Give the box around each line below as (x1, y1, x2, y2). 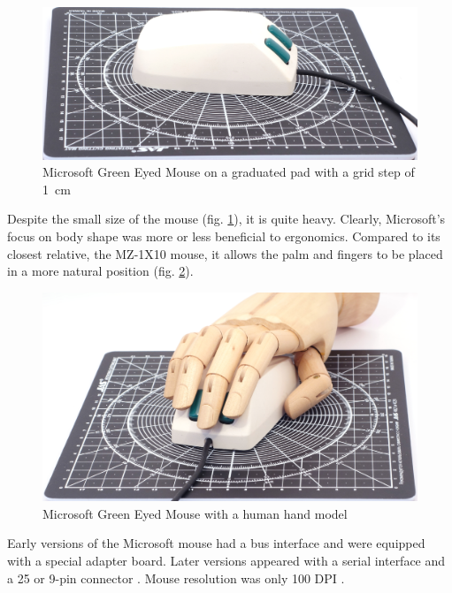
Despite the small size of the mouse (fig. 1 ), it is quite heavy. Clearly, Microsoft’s (7, 209, 446, 228)
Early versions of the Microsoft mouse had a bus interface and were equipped (7, 534, 425, 552)
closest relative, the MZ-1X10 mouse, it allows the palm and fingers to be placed (7, 244, 443, 262)
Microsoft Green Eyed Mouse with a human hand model (42, 504, 348, 522)
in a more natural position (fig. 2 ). (7, 262, 194, 280)
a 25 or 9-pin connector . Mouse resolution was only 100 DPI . (7, 568, 345, 587)
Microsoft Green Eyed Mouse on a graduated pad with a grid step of (42, 163, 415, 181)
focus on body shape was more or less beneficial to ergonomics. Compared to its (7, 227, 441, 246)
